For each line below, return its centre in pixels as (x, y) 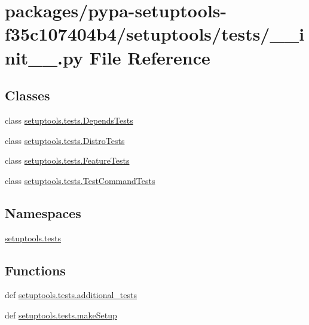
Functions (35, 270)
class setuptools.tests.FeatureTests (67, 160)
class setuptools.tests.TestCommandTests (80, 180)
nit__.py (44, 57)
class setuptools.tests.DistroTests (65, 140)
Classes (27, 95)
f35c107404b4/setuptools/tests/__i (155, 34)
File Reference (150, 57)
